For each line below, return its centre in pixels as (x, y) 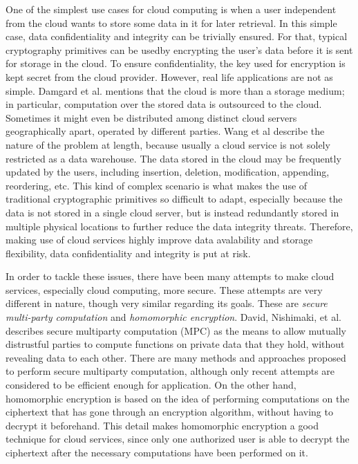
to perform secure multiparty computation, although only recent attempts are (170, 371)
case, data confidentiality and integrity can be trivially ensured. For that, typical (177, 36)
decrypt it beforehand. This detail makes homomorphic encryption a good (162, 425)
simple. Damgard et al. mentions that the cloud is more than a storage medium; (175, 90)
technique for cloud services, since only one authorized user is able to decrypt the (178, 439)
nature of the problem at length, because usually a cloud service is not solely (168, 144)
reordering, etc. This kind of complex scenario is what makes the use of (157, 185)
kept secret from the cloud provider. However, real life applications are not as (169, 76)
